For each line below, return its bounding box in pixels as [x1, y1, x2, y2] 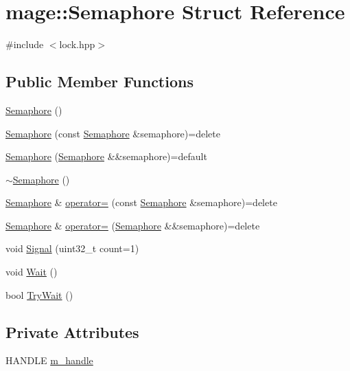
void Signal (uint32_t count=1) [5, 241, 139, 256]
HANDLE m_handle [5, 353, 93, 368]
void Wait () [5, 265, 58, 279]
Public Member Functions [5, 71, 194, 92]
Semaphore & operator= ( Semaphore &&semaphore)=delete [5, 218, 260, 232]
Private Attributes [5, 321, 139, 342]
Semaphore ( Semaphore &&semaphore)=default [5, 149, 207, 164]
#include [5, 37, 44, 52]
